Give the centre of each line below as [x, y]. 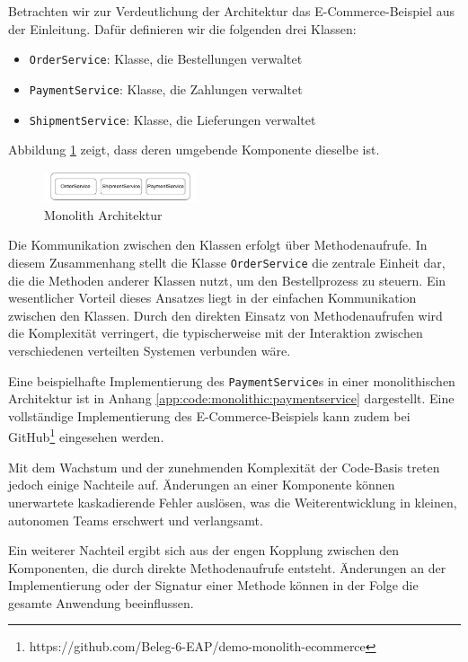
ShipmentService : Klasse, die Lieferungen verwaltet [172, 119]
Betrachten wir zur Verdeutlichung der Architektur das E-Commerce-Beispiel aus [231, 11]
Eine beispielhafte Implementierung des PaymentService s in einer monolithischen [232, 380]
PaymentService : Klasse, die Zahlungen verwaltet [166, 88]
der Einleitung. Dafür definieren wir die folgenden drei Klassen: [182, 28]
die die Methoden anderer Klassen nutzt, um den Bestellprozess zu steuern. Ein [227, 280]
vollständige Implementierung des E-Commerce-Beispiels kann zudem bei [209, 415]
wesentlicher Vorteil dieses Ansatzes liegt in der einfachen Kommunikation [212, 298]
